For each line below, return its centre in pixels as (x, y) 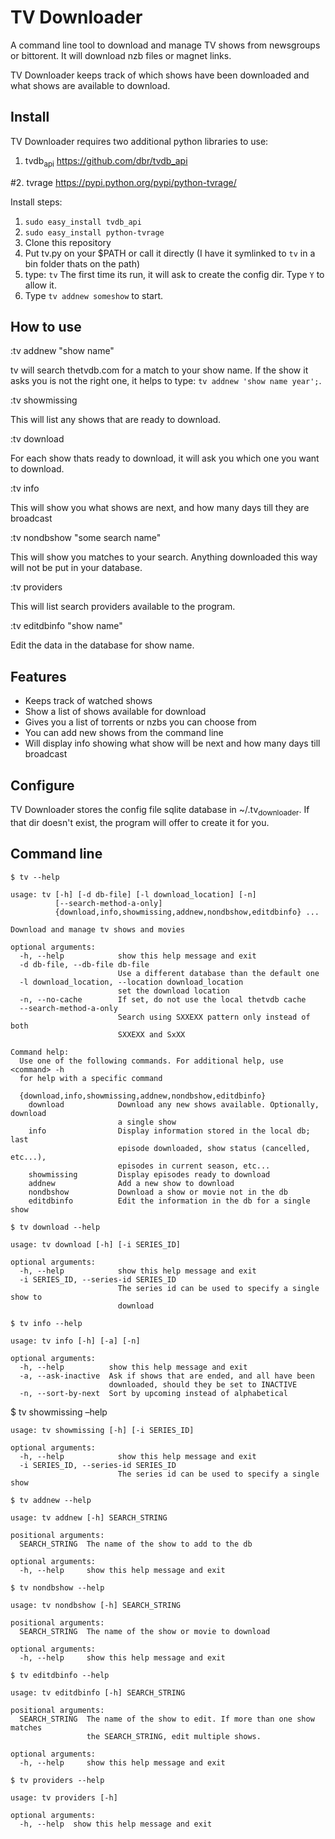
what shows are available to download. (90, 85)
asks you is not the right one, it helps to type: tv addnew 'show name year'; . (166, 381)
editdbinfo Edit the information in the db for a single (169, 1201)
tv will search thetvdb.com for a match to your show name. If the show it (159, 370)
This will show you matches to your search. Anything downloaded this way (164, 557)
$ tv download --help (55, 1227)
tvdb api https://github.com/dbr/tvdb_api (106, 161)
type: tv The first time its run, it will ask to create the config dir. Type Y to (174, 274)
